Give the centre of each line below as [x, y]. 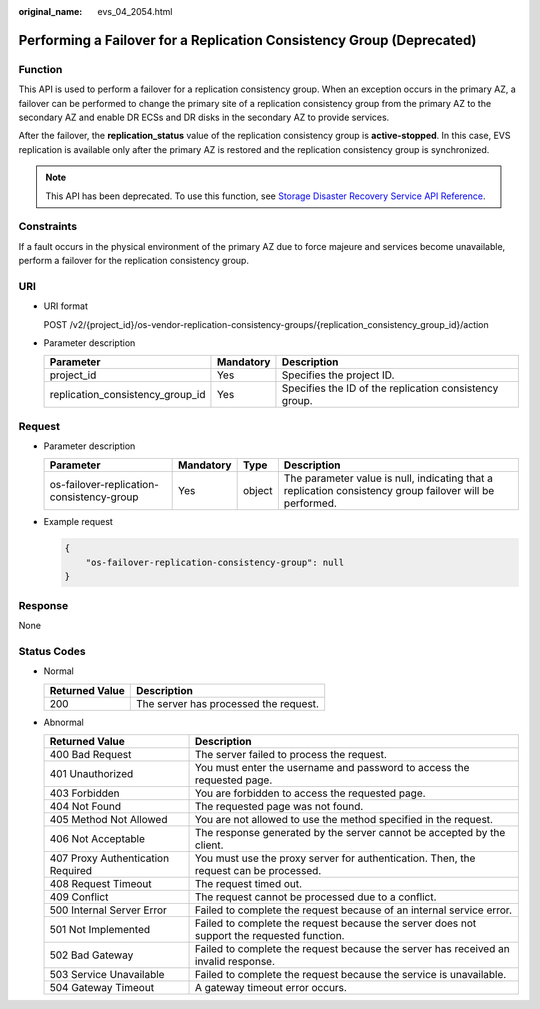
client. [209, 845]
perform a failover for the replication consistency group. [134, 261]
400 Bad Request [90, 754]
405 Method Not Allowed [108, 819]
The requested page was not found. [279, 806]
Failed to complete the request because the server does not [336, 923]
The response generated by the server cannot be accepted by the [350, 832]
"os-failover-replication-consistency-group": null [215, 562]
